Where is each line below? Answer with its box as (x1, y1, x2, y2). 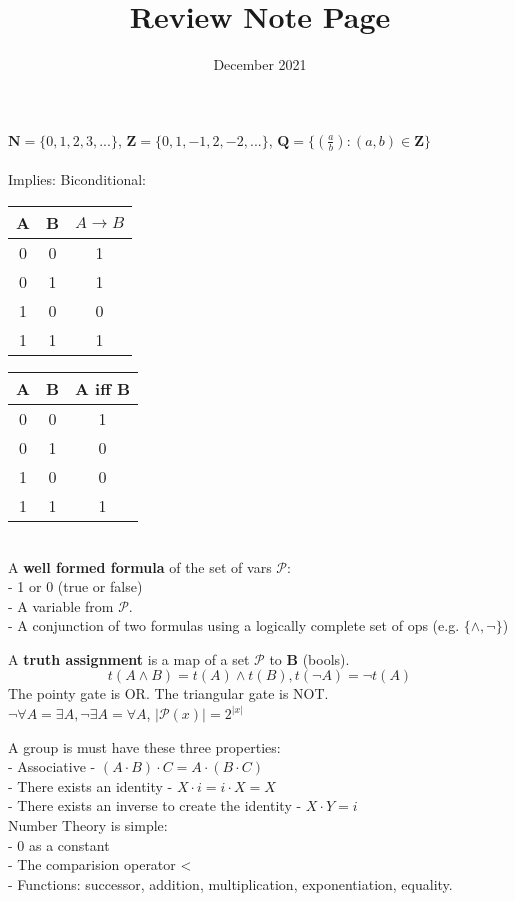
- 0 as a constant (8, 834, 110, 855)
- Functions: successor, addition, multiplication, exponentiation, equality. (8, 873, 453, 894)
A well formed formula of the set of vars (8, 556, 272, 577)
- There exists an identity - (8, 775, 173, 796)
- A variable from (8, 595, 114, 616)
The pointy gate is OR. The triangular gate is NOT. (8, 683, 329, 704)
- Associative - (8, 756, 96, 777)
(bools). (302, 648, 350, 669)
